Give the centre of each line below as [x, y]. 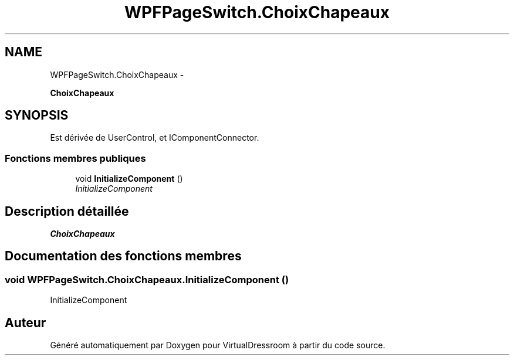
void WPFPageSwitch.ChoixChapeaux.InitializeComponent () [147, 279]
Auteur [26, 322]
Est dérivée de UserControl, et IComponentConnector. [155, 138]
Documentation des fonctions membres [123, 256]
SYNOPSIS [37, 116]
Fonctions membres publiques [75, 158]
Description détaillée [67, 211]
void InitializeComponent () [129, 179]
